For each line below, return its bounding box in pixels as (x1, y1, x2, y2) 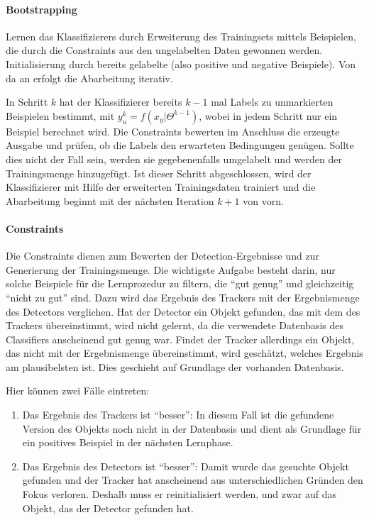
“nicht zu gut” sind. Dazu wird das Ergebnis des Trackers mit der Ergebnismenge (6, 289, 360, 304)
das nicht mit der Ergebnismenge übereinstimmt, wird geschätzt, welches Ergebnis (6, 345, 363, 360)
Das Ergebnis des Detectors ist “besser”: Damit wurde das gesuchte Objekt (22, 458, 349, 473)
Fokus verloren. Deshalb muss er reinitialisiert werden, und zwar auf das (22, 487, 336, 502)
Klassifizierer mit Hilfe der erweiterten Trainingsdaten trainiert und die (6, 179, 316, 194)
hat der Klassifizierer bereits (59, 94, 182, 109)
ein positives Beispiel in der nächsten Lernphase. (22, 435, 233, 450)
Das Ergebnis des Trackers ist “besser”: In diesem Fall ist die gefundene (22, 407, 334, 422)
